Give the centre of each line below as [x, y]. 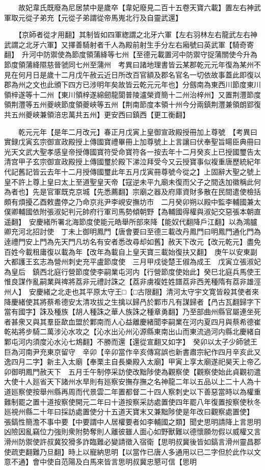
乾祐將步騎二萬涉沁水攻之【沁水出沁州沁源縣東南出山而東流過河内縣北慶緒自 [132, 331]
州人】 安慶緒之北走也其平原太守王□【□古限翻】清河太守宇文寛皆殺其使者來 [131, 292]
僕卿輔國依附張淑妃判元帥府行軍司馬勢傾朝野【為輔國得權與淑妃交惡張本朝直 [132, 212]
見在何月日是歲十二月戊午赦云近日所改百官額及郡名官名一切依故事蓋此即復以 [132, 74]
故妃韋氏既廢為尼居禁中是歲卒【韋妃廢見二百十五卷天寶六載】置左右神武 [139, 7]
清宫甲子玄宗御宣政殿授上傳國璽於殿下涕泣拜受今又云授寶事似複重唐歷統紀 [129, 162]
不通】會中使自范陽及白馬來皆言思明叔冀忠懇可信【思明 [104, 462]
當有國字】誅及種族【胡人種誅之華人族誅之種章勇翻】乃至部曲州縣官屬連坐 [129, 312]
